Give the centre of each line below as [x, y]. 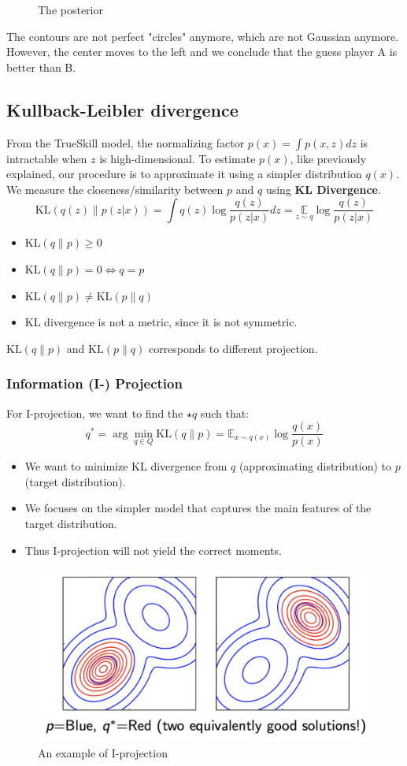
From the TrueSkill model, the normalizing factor [126, 142]
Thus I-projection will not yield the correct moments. [153, 550]
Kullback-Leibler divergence [122, 109]
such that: [225, 413]
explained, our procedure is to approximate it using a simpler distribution [184, 174]
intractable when [47, 158]
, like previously [328, 158]
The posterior [70, 9]
